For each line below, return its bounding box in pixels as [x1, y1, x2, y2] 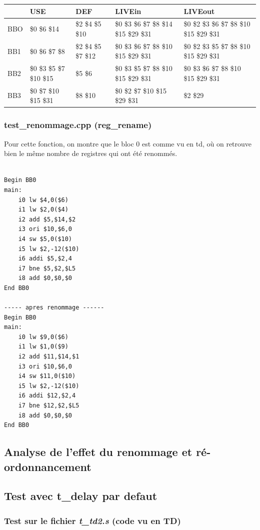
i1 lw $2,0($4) [18, 206, 68, 213]
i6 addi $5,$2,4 [18, 255, 72, 262]
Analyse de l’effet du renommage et [4, 444, 192, 459]
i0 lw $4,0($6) [18, 196, 68, 203]
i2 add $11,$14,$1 [18, 353, 79, 360]
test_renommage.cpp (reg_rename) [4, 118, 152, 131]
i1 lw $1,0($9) [18, 343, 68, 350]
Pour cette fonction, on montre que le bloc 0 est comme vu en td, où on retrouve [4, 138, 252, 148]
